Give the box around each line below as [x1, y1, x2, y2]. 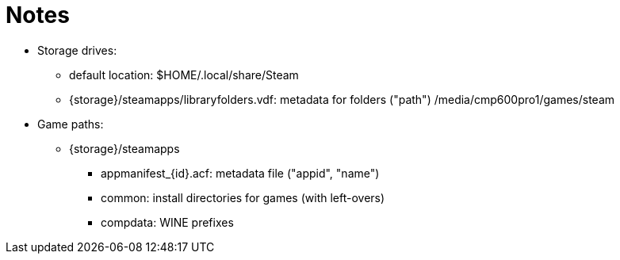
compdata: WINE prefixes [101, 215, 234, 229]
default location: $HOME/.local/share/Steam [69, 67, 299, 82]
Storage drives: [37, 43, 117, 57]
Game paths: [37, 117, 104, 131]
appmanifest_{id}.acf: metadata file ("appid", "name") [101, 166, 380, 180]
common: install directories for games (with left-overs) [101, 190, 385, 205]
